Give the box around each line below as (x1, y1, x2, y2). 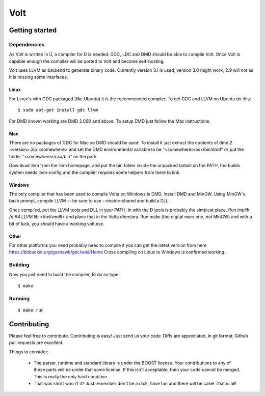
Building (9, 261, 29, 268)
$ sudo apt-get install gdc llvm (18, 107, 98, 113)
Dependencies (9, 41, 45, 48)
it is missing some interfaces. (9, 74, 68, 80)
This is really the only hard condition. (33, 373, 108, 379)
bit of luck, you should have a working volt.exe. (9, 221, 105, 226)
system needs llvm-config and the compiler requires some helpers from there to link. (9, 170, 181, 175)
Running (9, 295, 30, 302)
